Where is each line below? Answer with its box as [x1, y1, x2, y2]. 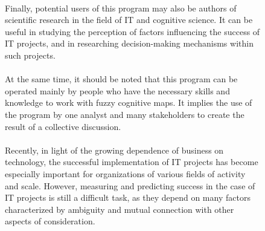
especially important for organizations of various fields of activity [5, 167, 246, 180]
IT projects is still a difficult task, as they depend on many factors [5, 191, 251, 204]
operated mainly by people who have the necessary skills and [5, 84, 230, 97]
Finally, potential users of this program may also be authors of [5, 1, 237, 14]
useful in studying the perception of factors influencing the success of [5, 25, 260, 37]
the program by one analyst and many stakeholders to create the [5, 108, 244, 120]
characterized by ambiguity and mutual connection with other [5, 203, 234, 215]
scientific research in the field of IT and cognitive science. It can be [5, 13, 253, 26]
